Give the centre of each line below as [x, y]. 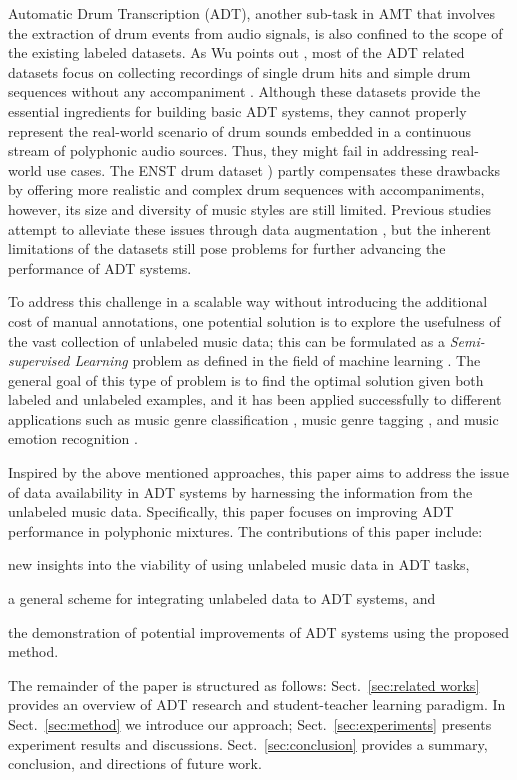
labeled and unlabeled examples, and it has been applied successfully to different [255, 399]
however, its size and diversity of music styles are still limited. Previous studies [249, 208]
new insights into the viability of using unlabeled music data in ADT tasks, [239, 564]
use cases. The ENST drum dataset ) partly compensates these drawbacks [273, 169]
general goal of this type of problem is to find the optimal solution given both [246, 379]
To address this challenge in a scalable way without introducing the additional [248, 301]
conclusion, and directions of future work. [135, 763]
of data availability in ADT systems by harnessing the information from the [240, 491]
